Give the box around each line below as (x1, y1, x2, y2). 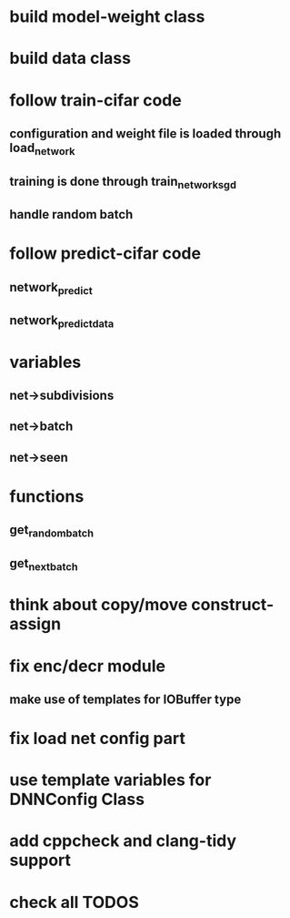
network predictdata (9, 312, 115, 331)
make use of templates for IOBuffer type (9, 691, 242, 707)
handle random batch (9, 207, 134, 222)
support (9, 850, 71, 871)
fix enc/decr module (9, 656, 166, 676)
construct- (190, 595, 275, 616)
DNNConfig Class (9, 790, 145, 810)
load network (9, 139, 75, 158)
